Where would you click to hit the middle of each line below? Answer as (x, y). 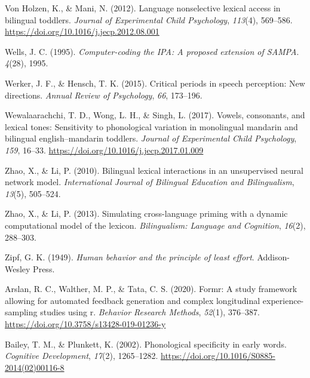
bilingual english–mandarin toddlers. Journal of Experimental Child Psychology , (151, 138)
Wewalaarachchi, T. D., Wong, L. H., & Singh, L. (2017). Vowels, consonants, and (155, 115)
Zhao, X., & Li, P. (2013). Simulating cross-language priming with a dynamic (146, 213)
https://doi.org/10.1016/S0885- (218, 356)
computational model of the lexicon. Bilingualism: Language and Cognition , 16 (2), (155, 225)
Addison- (273, 257)
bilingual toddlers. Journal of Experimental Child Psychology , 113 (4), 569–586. (149, 19)
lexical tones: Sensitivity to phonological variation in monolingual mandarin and (151, 126)
